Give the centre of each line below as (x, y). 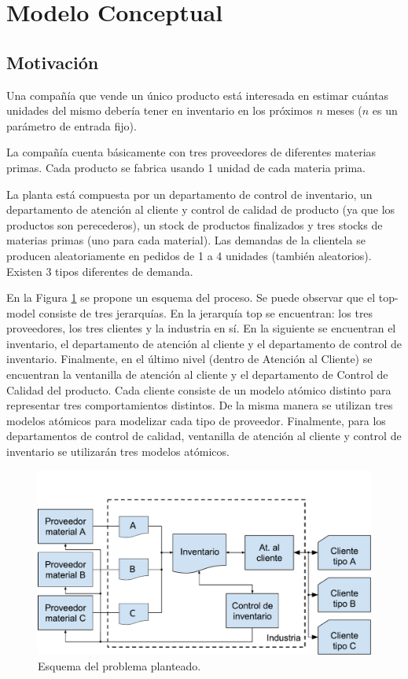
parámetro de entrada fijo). (72, 125)
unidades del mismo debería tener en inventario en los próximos (160, 110)
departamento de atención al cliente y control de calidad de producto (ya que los (201, 209)
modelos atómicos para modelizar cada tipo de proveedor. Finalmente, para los (196, 420)
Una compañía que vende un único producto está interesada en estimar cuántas (198, 95)
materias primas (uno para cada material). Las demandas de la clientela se (186, 240)
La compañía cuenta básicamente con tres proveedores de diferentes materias (191, 152)
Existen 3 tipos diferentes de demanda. (100, 271)
